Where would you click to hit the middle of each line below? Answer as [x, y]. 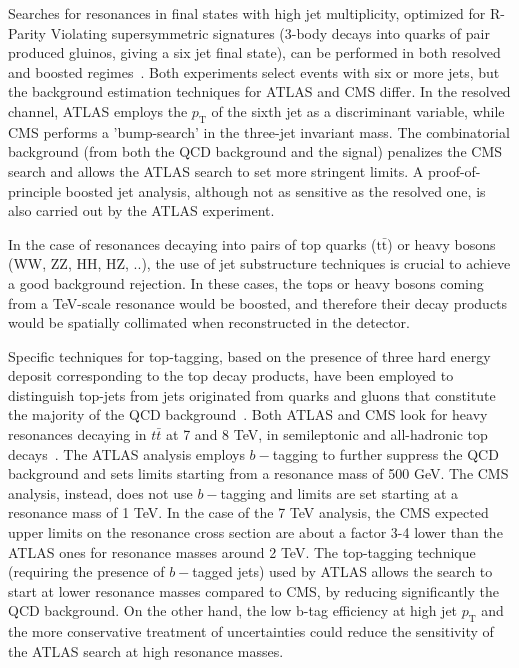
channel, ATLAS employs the [98, 110]
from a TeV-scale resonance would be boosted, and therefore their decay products [258, 302]
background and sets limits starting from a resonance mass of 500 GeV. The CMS [258, 473]
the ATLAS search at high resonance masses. [146, 650]
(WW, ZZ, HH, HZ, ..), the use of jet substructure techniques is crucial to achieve [259, 263]
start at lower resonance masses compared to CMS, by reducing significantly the [254, 590]
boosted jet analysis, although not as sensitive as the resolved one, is [275, 190]
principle [34, 190]
